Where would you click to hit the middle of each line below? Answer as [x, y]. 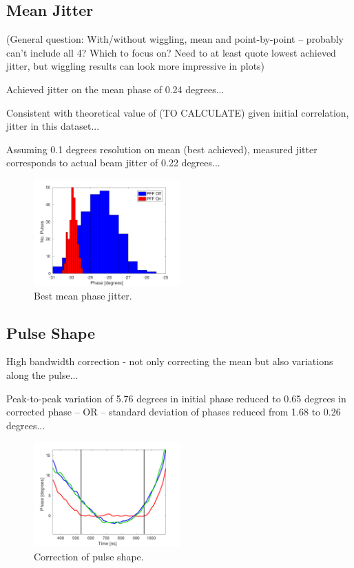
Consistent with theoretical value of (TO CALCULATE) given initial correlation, [178, 112]
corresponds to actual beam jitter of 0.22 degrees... [113, 163]
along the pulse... [42, 374]
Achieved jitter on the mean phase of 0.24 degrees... [115, 89]
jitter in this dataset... [53, 126]
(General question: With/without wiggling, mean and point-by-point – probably [175, 39]
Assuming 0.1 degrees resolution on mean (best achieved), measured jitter [162, 149]
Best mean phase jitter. [83, 295]
